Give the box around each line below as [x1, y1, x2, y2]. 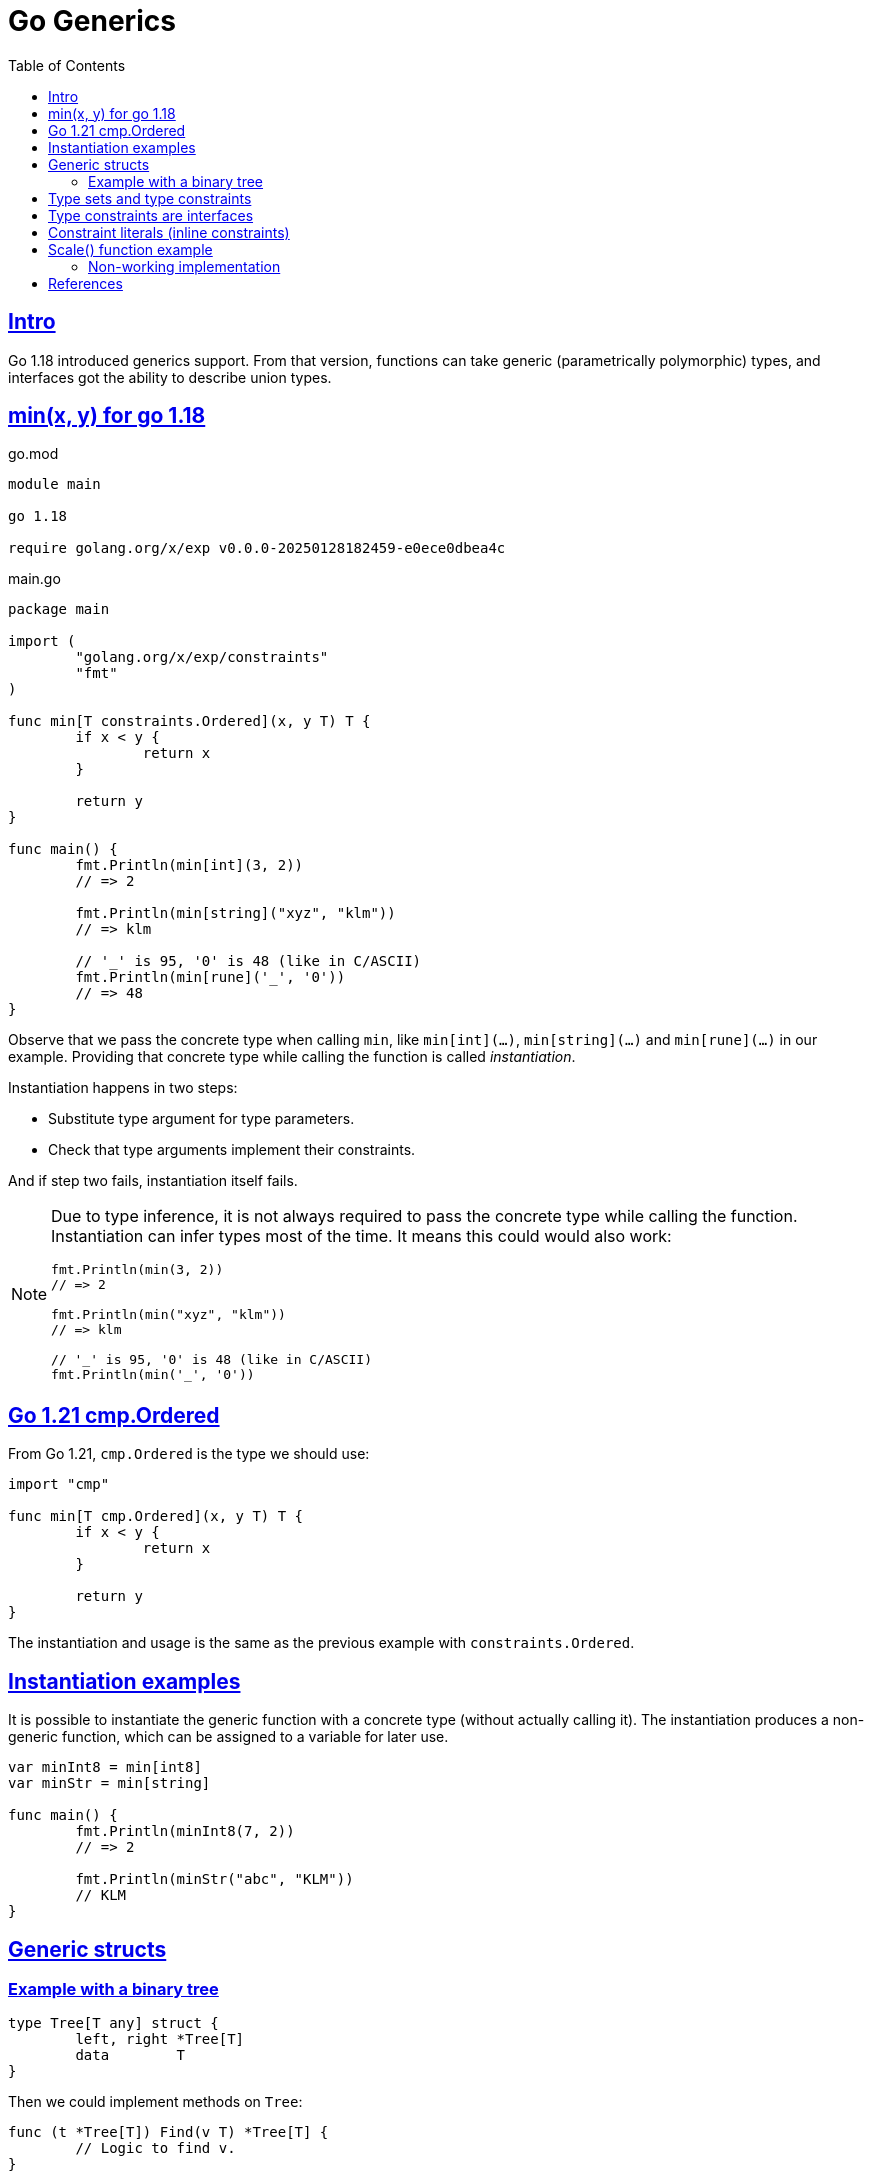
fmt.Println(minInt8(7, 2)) [75, 1823, 295, 1840]
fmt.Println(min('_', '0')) [51, 1367, 255, 1383]
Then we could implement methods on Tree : [8, 2093, 303, 2111]
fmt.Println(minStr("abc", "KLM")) [75, 1871, 354, 1888]
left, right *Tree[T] [75, 2031, 245, 2048]
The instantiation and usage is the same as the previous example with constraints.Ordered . [8, 1634, 635, 1652]
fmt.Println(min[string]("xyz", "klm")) [75, 905, 396, 922]
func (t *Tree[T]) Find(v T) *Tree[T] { [8, 2124, 329, 2141]
